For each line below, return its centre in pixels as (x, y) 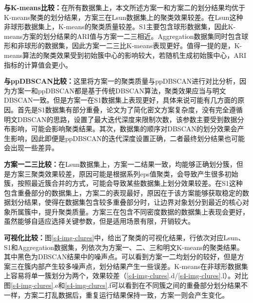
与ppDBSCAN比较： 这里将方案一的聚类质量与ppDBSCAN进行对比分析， (122, 81)
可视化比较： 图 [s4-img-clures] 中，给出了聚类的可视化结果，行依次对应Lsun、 (125, 238)
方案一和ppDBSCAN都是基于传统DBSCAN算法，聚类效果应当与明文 (118, 90)
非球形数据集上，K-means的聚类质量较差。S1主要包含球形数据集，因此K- (120, 27)
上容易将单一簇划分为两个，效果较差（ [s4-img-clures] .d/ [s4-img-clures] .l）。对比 (126, 276)
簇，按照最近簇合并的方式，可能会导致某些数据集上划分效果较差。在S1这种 (123, 183)
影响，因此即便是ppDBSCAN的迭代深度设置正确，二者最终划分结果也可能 (128, 138)
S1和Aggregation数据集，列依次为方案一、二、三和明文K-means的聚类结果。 (124, 247)
